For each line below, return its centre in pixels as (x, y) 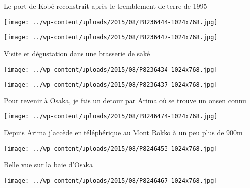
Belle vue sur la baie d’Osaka (48, 164)
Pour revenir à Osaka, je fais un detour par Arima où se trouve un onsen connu (125, 100)
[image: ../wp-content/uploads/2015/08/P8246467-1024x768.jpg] (111, 180)
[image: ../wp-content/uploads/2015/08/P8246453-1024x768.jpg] (111, 148)
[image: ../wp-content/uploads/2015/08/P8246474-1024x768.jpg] (111, 117)
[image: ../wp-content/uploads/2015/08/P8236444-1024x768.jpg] (111, 22)
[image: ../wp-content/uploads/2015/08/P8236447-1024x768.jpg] (111, 38)
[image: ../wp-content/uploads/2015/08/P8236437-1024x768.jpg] (111, 85)
